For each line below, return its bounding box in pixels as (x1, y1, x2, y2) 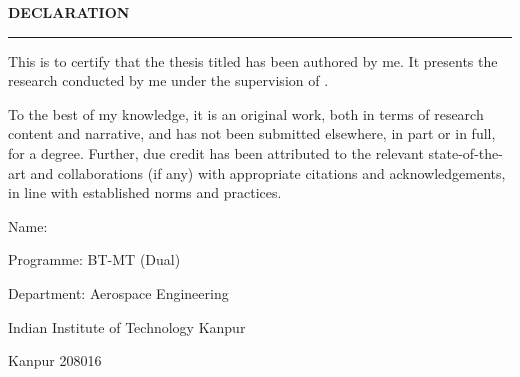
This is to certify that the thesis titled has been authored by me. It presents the (8, 50, 498, 71)
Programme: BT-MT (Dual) (8, 249, 181, 270)
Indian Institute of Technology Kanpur (8, 316, 246, 337)
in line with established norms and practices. (8, 182, 282, 203)
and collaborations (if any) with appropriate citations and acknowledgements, (30, 162, 506, 183)
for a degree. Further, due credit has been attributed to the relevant (8, 142, 424, 163)
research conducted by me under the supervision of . (8, 70, 329, 91)
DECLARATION (8, 2, 130, 22)
